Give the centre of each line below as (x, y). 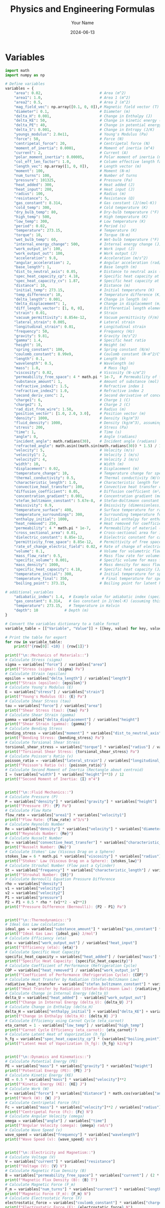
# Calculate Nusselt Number (34, 838)
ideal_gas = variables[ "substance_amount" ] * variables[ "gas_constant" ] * (83, 929)
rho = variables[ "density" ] (34, 884)
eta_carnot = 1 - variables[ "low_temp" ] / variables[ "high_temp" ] (74, 1025)
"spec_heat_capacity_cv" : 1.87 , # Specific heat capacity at (87, 281)
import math (17, 70)
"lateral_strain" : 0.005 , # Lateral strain (74, 322)
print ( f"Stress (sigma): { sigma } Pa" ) (45, 669)
